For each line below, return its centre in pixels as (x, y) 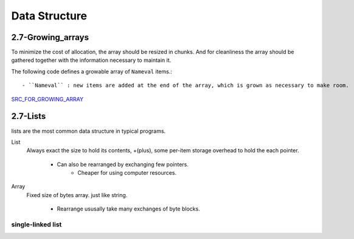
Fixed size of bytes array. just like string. (77, 195)
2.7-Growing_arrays (50, 37)
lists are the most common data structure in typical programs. (88, 131)
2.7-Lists (29, 116)
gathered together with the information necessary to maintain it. (91, 60)
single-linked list (36, 224)
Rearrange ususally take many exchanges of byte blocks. (128, 209)
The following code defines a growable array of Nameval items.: (92, 71)
